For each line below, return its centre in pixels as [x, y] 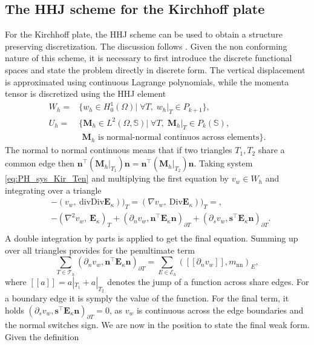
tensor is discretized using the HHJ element [86, 94]
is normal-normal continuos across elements [178, 138]
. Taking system [223, 163]
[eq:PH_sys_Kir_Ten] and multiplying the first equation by [117, 178]
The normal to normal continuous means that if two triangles [119, 150]
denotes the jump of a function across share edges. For [208, 281]
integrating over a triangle [53, 190]
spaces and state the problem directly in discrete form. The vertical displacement [155, 69]
